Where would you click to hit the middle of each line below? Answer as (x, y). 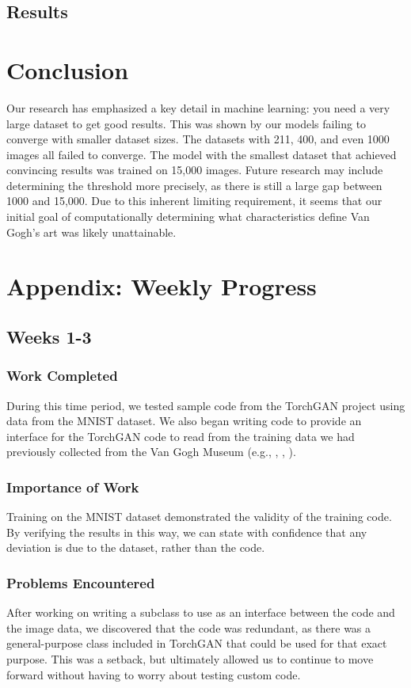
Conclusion (68, 69)
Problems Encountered (81, 582)
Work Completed (62, 376)
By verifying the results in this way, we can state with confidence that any (187, 532)
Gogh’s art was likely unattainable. (91, 232)
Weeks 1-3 (49, 337)
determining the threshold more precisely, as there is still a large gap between (194, 185)
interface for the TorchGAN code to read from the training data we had (181, 436)
